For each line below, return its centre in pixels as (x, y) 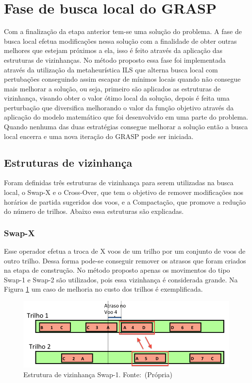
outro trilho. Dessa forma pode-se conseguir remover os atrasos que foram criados (125, 260)
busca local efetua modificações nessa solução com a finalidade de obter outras (120, 41)
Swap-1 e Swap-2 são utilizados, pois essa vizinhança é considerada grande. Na (121, 279)
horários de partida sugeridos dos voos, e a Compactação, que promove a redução (125, 201)
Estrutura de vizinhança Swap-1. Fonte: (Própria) (98, 374)
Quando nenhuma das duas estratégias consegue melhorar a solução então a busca (126, 127)
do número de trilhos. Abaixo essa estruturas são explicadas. (94, 211)
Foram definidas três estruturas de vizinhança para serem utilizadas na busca (119, 183)
